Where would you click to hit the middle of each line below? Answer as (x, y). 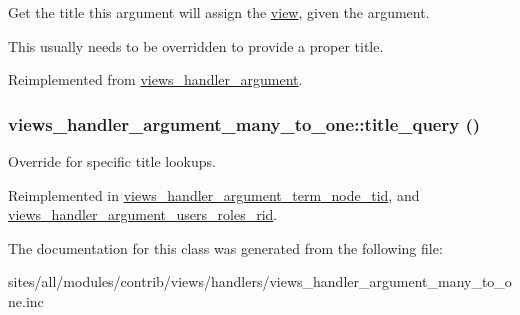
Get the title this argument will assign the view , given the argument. (219, 12)
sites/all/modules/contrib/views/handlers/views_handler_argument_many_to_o (260, 281)
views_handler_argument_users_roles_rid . (143, 214)
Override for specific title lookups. (112, 161)
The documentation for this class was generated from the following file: (225, 247)
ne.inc (26, 300)
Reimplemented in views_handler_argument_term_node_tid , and (214, 194)
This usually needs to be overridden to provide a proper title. (196, 45)
